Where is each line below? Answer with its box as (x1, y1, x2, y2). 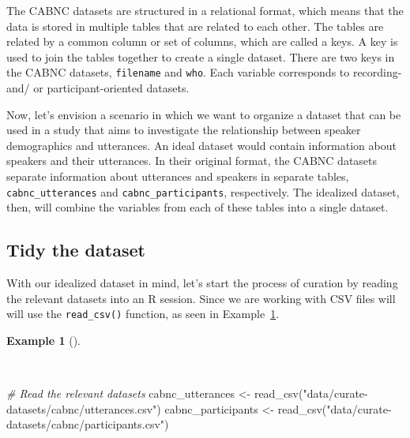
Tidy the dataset (6, 238, 145, 262)
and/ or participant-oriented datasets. (6, 80, 190, 96)
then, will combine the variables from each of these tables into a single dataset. (6, 199, 389, 215)
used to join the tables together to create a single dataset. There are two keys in (6, 48, 395, 65)
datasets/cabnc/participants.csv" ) (6, 416, 169, 432)
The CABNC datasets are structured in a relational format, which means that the (6, 2, 404, 18)
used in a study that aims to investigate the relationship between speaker (6, 122, 361, 138)
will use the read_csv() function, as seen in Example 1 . (6, 305, 280, 322)
